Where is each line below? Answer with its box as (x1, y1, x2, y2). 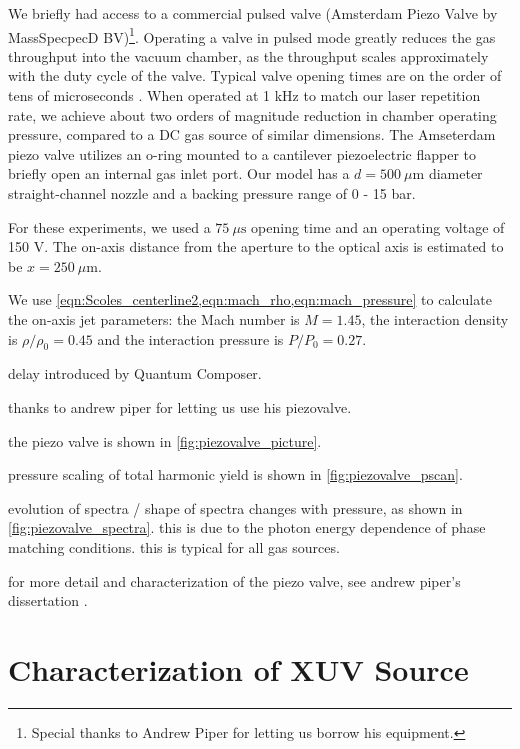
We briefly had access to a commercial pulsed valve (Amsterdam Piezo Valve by (8, 3, 498, 23)
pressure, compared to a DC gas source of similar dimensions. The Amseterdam (8, 124, 496, 145)
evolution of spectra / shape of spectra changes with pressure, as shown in (8, 497, 463, 518)
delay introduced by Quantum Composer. (8, 363, 262, 384)
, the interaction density (361, 308, 509, 329)
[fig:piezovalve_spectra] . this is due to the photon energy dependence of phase (8, 517, 486, 538)
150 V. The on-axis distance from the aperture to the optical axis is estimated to (8, 236, 504, 257)
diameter (428, 163, 483, 184)
